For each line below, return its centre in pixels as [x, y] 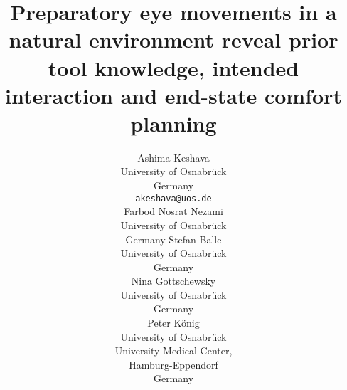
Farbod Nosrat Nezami [173, 211]
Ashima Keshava [173, 157]
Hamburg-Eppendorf [173, 364]
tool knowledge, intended [173, 67]
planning [173, 123]
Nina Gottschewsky [173, 281]
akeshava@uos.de [173, 198]
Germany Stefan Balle [173, 239]
